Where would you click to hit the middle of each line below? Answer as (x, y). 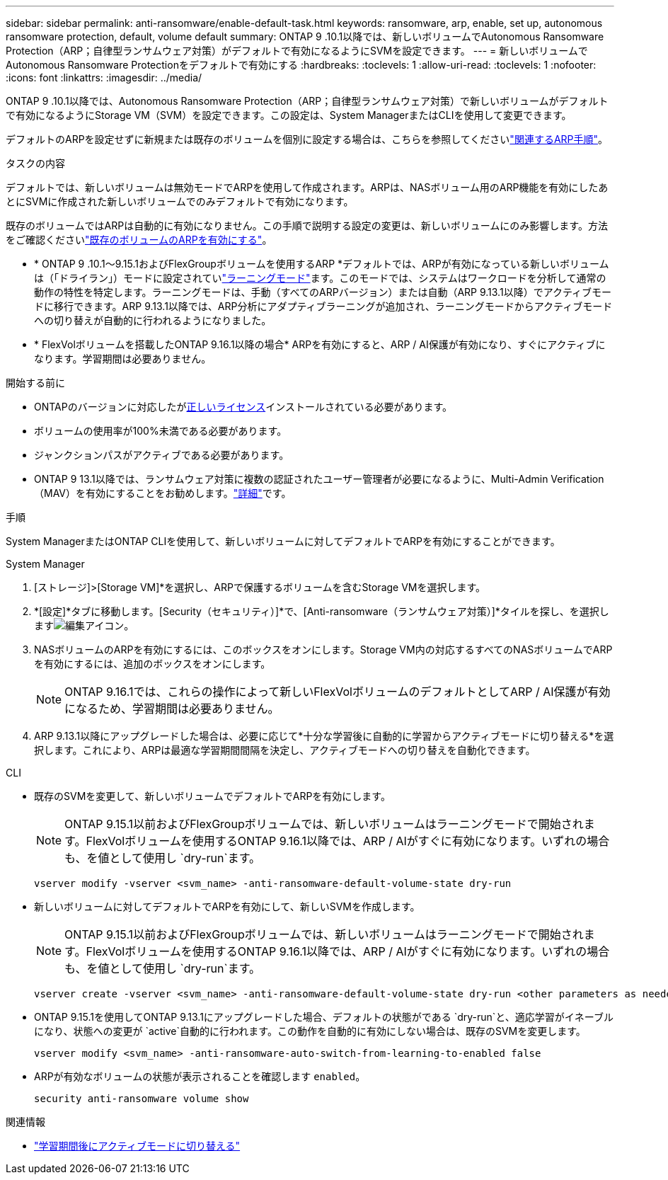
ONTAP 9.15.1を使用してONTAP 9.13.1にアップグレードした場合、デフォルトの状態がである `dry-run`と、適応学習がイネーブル (324, 1017)
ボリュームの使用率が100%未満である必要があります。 (161, 431)
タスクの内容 (35, 163)
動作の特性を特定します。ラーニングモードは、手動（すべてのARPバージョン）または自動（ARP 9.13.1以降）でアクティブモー (323, 292)
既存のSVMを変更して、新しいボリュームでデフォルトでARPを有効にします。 (212, 796)
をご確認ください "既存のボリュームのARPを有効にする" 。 (139, 240)
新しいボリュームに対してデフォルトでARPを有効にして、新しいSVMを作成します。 (227, 906)
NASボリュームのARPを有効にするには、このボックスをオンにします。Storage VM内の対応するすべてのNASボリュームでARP (323, 649)
